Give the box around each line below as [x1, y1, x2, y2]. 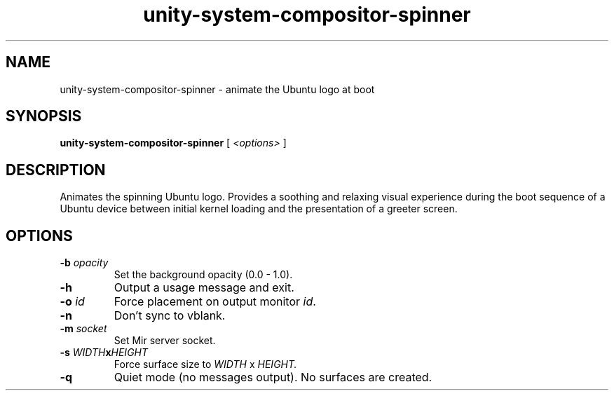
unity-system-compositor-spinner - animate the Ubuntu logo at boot [60, 83, 375, 95]
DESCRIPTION [6, 161, 106, 179]
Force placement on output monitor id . [114, 294, 316, 309]
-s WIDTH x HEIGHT [60, 346, 149, 359]
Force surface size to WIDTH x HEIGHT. [114, 358, 297, 371]
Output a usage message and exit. [114, 280, 294, 295]
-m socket [60, 322, 107, 335]
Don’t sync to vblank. [114, 308, 226, 323]
